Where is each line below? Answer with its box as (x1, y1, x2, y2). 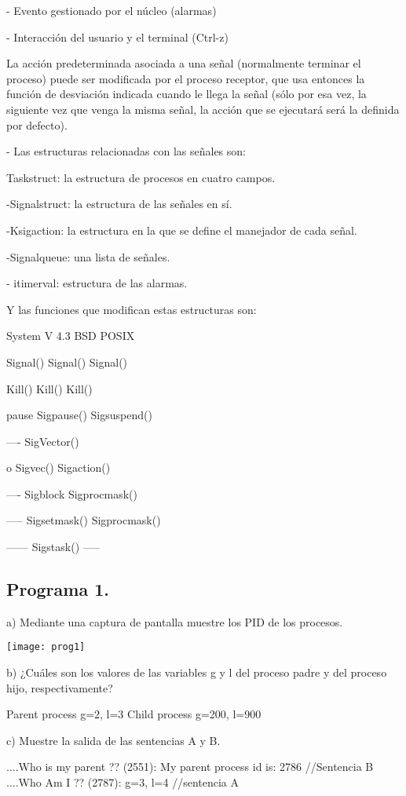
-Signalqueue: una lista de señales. (6, 248, 170, 265)
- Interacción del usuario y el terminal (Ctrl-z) (6, 28, 229, 45)
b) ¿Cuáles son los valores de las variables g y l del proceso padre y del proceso (6, 664, 387, 681)
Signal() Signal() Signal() (6, 353, 128, 370)
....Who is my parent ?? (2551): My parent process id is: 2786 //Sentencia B (6, 758, 374, 775)
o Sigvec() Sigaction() (6, 459, 111, 476)
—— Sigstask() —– (6, 539, 100, 555)
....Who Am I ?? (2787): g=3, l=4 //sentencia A (6, 774, 240, 791)
